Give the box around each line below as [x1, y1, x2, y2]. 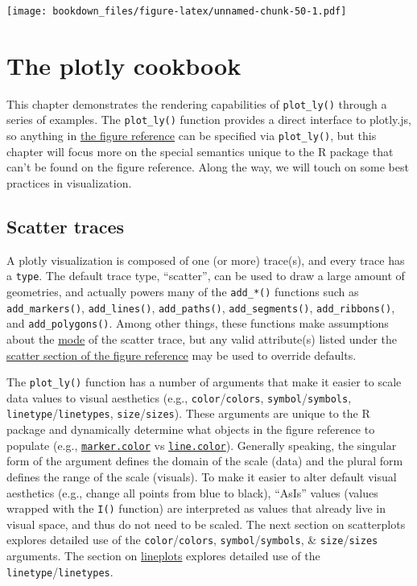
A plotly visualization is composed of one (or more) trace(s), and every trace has [6, 251, 405, 268]
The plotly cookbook [6, 48, 242, 81]
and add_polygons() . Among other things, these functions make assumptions [6, 315, 389, 332]
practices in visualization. [6, 174, 132, 191]
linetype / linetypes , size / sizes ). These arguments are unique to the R [6, 405, 370, 422]
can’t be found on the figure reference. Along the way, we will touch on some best [6, 159, 409, 175]
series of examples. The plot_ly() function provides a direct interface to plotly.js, [6, 111, 411, 128]
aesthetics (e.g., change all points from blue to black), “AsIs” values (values [6, 484, 378, 501]
